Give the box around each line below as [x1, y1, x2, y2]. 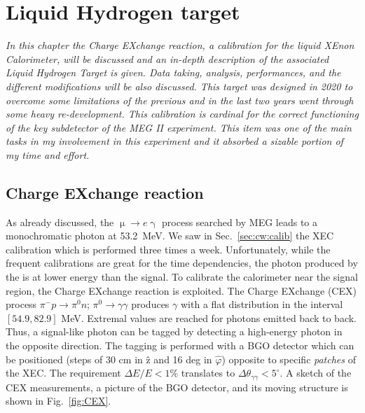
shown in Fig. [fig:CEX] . [6, 393, 111, 408]
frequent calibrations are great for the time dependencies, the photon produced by [6, 255, 358, 270]
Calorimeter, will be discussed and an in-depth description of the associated [6, 51, 329, 66]
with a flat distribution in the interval [180, 297, 343, 311]
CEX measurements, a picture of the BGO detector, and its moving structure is [6, 379, 348, 394]
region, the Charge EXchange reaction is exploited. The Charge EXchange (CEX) [6, 283, 357, 297]
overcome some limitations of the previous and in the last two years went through [6, 92, 354, 107]
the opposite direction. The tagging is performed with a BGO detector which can [6, 338, 354, 353]
